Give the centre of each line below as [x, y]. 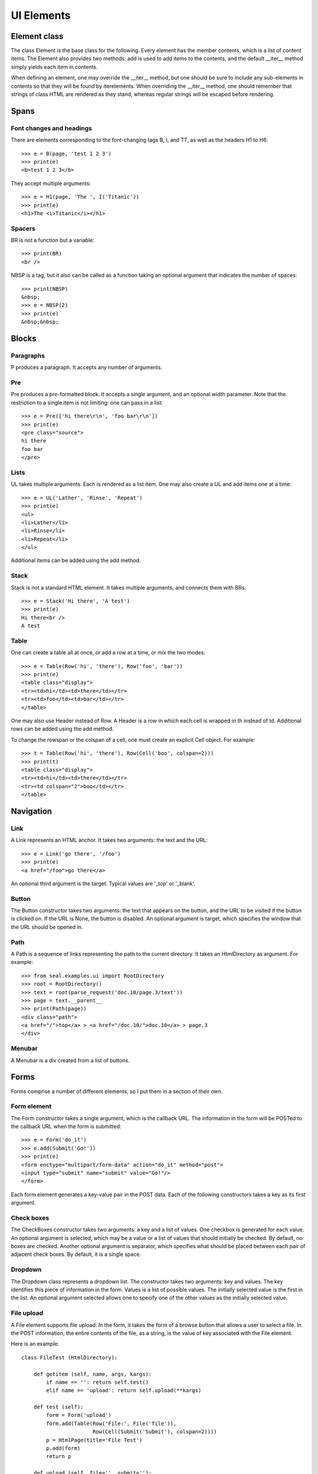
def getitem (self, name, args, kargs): [93, 1374]
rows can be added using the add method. [62, 729]
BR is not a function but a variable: [52, 240]
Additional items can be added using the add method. [76, 561]
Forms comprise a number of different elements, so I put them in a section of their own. [117, 1091]
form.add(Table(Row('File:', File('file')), [111, 1423]
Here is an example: [35, 1344]
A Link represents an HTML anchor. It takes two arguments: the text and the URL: [109, 840]
